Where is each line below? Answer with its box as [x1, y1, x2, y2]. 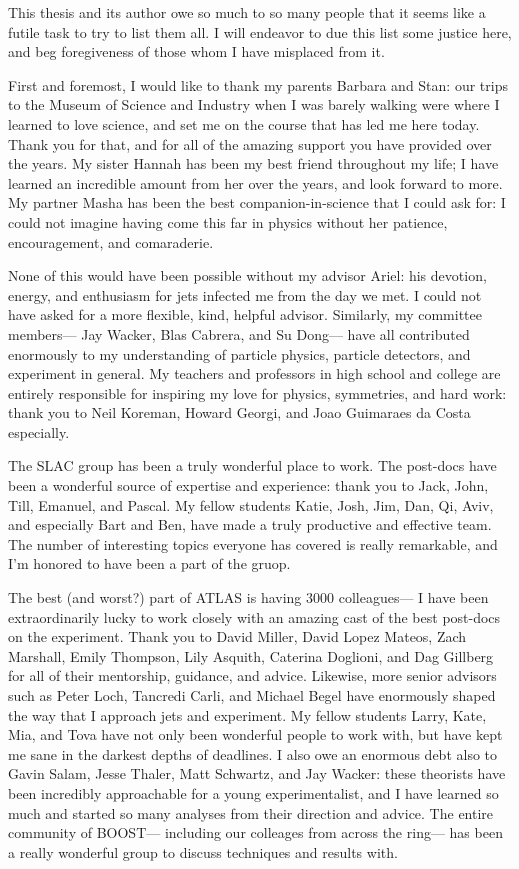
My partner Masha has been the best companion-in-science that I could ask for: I [8, 192, 506, 213]
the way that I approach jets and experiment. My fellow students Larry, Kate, [8, 704, 487, 725]
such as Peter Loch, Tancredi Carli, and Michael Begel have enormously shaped [8, 685, 496, 705]
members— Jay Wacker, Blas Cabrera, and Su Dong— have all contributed [8, 323, 470, 344]
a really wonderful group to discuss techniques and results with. [8, 841, 398, 862]
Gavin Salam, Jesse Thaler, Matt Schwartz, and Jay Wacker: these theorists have [8, 763, 506, 784]
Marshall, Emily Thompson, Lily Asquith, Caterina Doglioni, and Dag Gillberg [8, 645, 494, 666]
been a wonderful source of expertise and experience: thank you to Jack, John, [8, 475, 489, 496]
